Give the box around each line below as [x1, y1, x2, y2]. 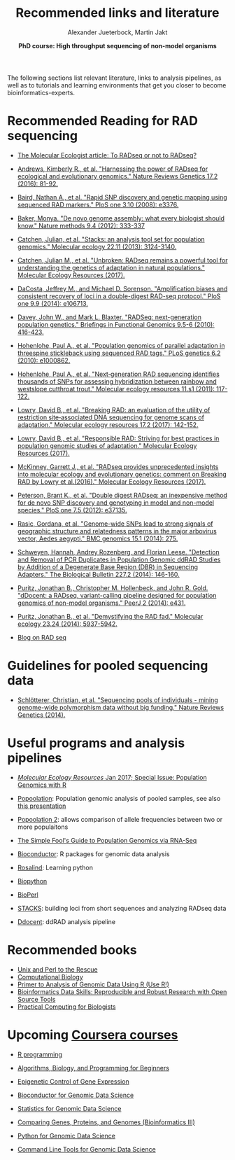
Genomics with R [17, 781, 66, 789]
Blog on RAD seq [17, 633, 66, 641]
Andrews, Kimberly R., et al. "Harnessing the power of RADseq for [17, 165, 208, 173]
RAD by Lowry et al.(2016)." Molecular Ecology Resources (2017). [17, 477, 206, 486]
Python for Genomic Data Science [17, 1131, 115, 1140]
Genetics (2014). [17, 711, 66, 719]
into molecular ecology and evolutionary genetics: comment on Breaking [17, 470, 227, 478]
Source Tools [17, 995, 56, 1003]
